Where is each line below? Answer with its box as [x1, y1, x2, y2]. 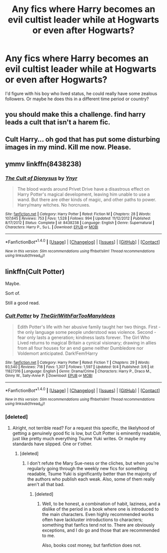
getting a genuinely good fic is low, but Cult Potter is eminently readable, [12, 430, 162, 436]
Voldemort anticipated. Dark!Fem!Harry [17, 350, 98, 356]
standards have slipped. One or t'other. [12, 441, 93, 447]
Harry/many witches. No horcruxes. [17, 202, 90, 208]
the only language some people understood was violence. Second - [17, 329, 157, 335]
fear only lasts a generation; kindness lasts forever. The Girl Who [17, 334, 150, 340]
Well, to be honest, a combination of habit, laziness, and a [42, 501, 161, 507]
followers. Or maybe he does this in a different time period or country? [5, 96, 149, 102]
